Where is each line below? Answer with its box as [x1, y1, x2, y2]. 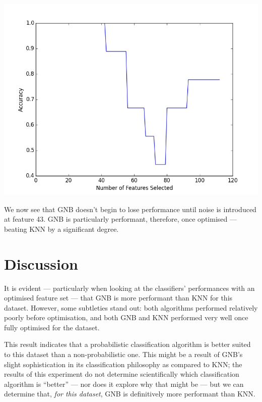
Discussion [4, 253, 78, 274]
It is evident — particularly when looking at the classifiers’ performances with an [4, 282, 255, 293]
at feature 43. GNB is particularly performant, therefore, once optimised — [4, 214, 237, 224]
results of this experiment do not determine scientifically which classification [4, 369, 239, 379]
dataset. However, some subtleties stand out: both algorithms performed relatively [4, 302, 258, 313]
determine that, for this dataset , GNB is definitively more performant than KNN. [4, 388, 255, 399]
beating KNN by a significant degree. [4, 223, 119, 234]
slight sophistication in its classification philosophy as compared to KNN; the [4, 359, 242, 369]
